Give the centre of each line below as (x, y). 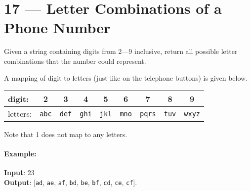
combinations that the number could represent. (75, 61)
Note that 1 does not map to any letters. (66, 134)
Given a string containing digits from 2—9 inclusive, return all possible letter (121, 51)
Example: (20, 154)
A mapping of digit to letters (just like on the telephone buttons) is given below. (126, 77)
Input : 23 (19, 172)
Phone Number (57, 27)
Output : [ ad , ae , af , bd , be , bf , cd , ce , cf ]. (71, 182)
